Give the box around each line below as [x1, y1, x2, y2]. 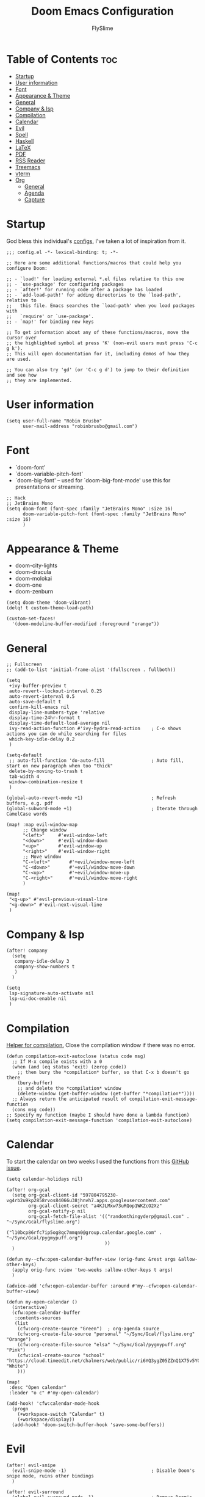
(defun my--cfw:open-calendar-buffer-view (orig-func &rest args [6, 1256, 176, 1263]
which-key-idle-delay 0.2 [9, 736, 75, 742]
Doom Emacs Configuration [31, 4, 174, 18]
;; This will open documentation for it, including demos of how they [6, 350, 190, 357]
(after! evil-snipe [6, 1462, 56, 1469]
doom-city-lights [15, 562, 58, 569]
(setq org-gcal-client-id [12, 1192, 78, 1198]
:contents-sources [14, 1315, 62, 1321]
